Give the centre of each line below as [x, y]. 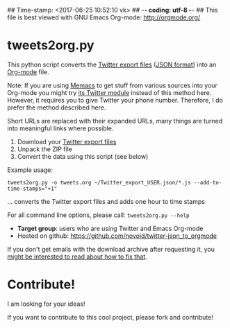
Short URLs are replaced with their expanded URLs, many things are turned [115, 121]
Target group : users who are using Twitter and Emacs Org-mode [110, 228]
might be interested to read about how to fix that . [77, 257]
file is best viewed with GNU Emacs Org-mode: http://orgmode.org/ [104, 17]
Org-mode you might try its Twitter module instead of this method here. [109, 92]
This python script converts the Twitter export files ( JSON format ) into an [112, 64]
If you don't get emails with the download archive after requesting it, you [111, 249]
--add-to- [208, 182]
